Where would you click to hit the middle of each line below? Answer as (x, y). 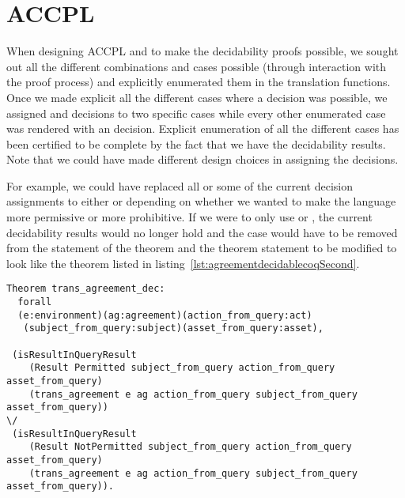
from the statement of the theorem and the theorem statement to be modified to (202, 248)
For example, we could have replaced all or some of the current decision (180, 185)
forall (35, 302)
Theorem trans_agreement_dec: (86, 289)
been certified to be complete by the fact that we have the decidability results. (196, 143)
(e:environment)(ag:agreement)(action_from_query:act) (165, 315)
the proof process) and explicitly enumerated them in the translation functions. (199, 82)
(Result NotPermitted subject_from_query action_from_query (190, 447)
